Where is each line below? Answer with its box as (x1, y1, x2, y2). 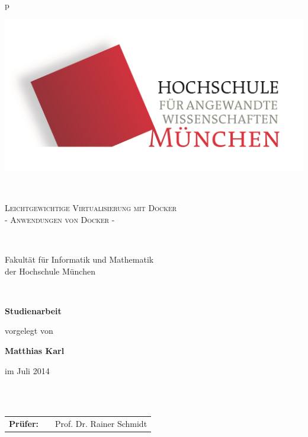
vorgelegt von (5, 324, 53, 337)
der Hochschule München (5, 264, 95, 277)
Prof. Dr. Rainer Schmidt (54, 417, 147, 430)
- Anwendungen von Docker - (5, 213, 115, 225)
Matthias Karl (5, 344, 65, 356)
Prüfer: (9, 417, 38, 430)
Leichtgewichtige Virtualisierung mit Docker (5, 202, 177, 214)
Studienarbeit (5, 304, 62, 317)
